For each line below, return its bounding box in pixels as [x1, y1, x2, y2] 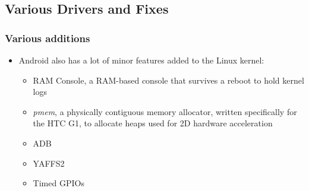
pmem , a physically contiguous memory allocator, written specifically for [33, 105, 297, 117]
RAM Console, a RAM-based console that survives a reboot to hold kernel [33, 74, 304, 86]
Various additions [5, 30, 90, 45]
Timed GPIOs [33, 177, 84, 189]
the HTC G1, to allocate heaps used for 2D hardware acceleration [33, 117, 273, 129]
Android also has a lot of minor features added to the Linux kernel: [18, 54, 264, 66]
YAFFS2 [33, 157, 65, 169]
